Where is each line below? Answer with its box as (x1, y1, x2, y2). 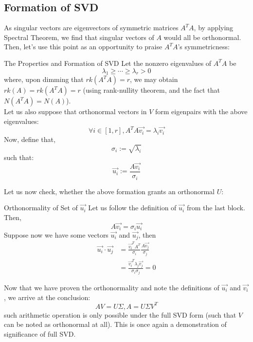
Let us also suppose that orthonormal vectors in (4, 106, 147, 117)
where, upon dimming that (4, 74, 84, 84)
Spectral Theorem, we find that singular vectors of (4, 32, 154, 42)
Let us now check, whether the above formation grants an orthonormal (4, 186, 215, 196)
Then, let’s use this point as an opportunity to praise (4, 41, 163, 52)
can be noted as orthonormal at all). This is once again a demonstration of (4, 319, 227, 329)
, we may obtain (130, 74, 178, 84)
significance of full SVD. (4, 328, 76, 339)
